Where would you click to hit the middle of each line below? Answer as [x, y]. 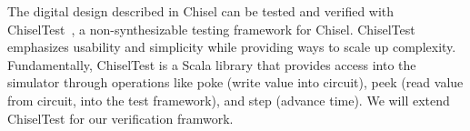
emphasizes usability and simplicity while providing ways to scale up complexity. [232, 47]
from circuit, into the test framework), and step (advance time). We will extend [229, 100]
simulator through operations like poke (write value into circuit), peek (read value [235, 82]
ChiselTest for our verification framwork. [120, 118]
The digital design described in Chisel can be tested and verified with [201, 11]
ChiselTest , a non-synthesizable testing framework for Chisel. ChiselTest [211, 29]
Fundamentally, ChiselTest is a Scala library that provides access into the [212, 64]
